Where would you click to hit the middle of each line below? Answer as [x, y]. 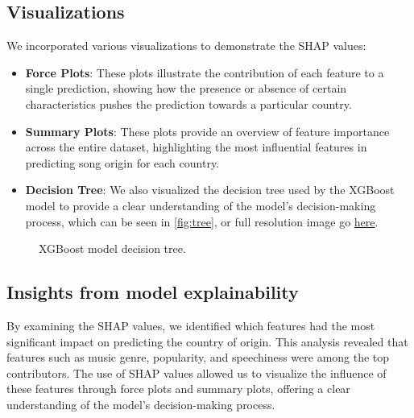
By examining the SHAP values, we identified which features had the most [191, 325]
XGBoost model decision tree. [112, 248]
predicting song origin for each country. [122, 162]
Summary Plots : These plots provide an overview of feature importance [207, 131]
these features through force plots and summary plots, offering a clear [178, 389]
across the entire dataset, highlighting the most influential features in [196, 147]
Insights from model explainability [153, 292]
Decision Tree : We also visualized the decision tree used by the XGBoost [210, 190]
